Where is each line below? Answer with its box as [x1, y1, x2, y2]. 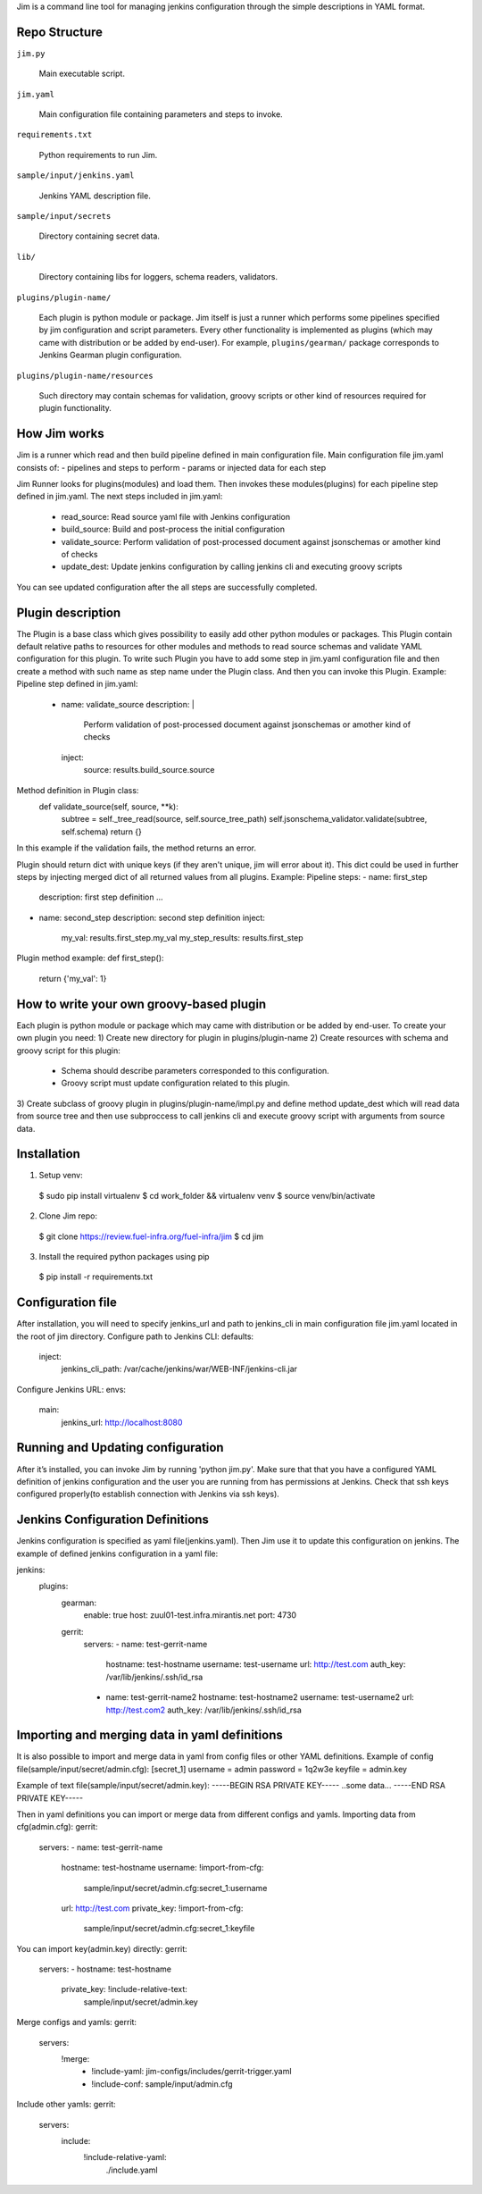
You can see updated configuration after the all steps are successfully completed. [16, 582, 318, 592]
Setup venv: [38, 1170, 84, 1181]
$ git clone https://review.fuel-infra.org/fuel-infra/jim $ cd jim [38, 1231, 264, 1242]
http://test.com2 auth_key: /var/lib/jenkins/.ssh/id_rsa [105, 1704, 303, 1715]
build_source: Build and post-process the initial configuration [61, 523, 286, 535]
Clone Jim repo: [38, 1210, 98, 1221]
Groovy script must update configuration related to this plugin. [61, 1077, 290, 1089]
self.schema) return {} [61, 826, 143, 837]
